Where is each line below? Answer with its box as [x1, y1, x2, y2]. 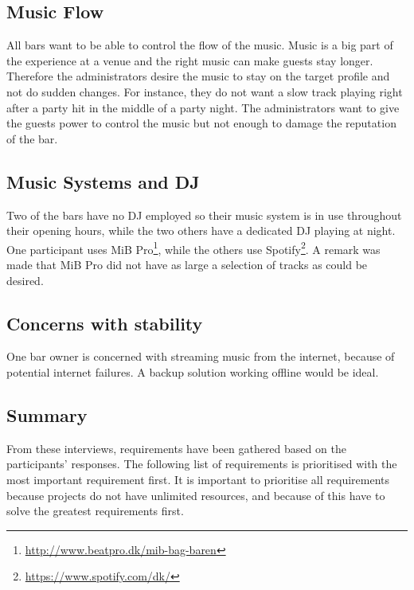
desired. [6, 272, 44, 288]
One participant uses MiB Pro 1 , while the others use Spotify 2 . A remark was [6, 238, 381, 257]
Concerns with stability [6, 311, 203, 335]
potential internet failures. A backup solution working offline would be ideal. [6, 363, 379, 380]
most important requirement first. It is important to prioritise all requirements [6, 471, 390, 487]
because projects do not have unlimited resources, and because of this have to [6, 486, 385, 503]
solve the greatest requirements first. [6, 502, 184, 519]
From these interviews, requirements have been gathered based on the [6, 440, 346, 456]
